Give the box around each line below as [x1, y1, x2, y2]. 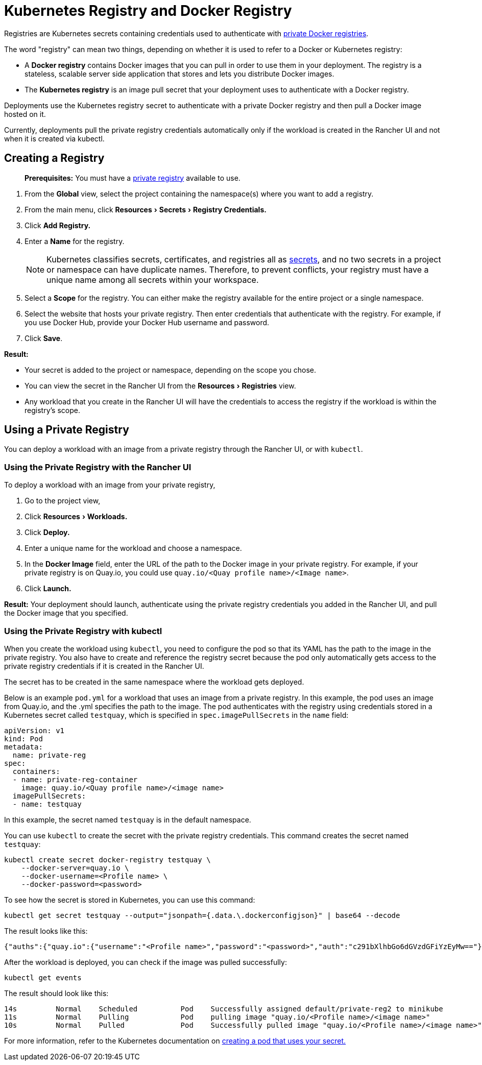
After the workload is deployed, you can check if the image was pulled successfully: [4, 957, 287, 966]
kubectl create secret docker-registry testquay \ [4, 855, 211, 864]
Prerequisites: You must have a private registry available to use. [25, 173, 240, 182]
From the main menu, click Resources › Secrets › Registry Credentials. [25, 205, 267, 214]
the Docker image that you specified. [4, 609, 128, 618]
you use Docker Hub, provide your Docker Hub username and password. [25, 318, 270, 327]
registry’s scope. [25, 405, 80, 415]
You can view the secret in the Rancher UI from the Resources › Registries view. [25, 381, 296, 390]
